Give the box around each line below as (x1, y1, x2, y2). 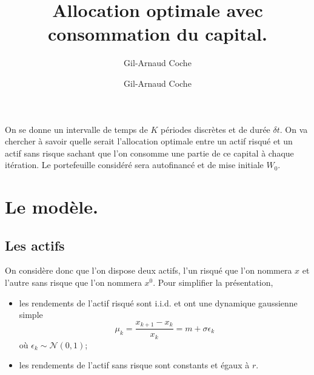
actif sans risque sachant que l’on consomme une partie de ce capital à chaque (5, 146, 294, 159)
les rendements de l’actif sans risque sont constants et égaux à (19, 359, 250, 371)
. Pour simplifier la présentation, (153, 276, 273, 289)
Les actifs (5, 235, 65, 254)
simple (19, 308, 43, 321)
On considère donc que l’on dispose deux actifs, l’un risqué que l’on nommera (5, 264, 292, 277)
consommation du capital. (48, 21, 267, 46)
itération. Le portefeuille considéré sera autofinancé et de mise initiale (5, 158, 264, 171)
